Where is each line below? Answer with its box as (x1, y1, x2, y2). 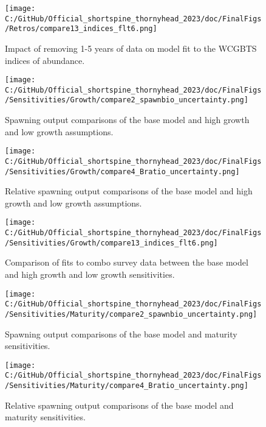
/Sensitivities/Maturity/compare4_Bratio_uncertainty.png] (5, 381, 248, 390)
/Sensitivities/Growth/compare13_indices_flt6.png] (5, 238, 218, 247)
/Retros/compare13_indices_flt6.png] (5, 24, 157, 34)
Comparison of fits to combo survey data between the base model (5, 256, 248, 269)
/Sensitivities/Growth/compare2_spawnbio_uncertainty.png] (5, 96, 248, 105)
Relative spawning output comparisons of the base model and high (5, 185, 253, 197)
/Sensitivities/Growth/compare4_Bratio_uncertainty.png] (5, 167, 240, 176)
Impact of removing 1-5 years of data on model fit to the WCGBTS (5, 41, 257, 54)
